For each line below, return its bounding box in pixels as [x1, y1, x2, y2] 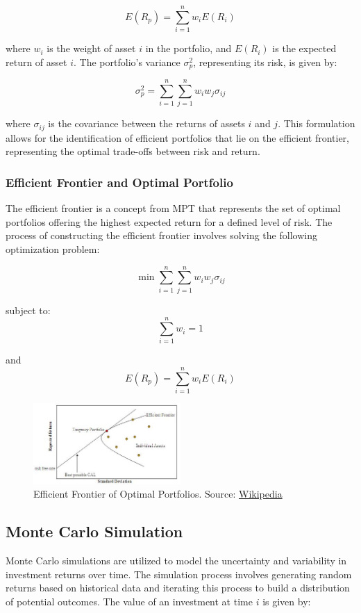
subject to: [6, 302, 51, 317]
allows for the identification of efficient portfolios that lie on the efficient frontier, [6, 130, 349, 145]
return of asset [6, 54, 67, 69]
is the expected [272, 41, 337, 56]
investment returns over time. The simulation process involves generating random [6, 566, 352, 581]
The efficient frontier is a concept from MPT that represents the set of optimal [6, 201, 341, 215]
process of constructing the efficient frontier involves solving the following [6, 228, 317, 243]
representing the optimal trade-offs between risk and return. [6, 144, 260, 158]
